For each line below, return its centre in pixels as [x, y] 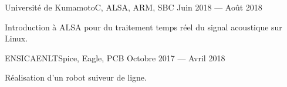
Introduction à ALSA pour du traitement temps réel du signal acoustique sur [143, 27]
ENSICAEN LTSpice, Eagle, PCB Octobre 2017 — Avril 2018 [115, 58]
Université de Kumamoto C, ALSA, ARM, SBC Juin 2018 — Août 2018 [134, 7]
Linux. [16, 38]
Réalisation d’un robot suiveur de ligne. [76, 77]
